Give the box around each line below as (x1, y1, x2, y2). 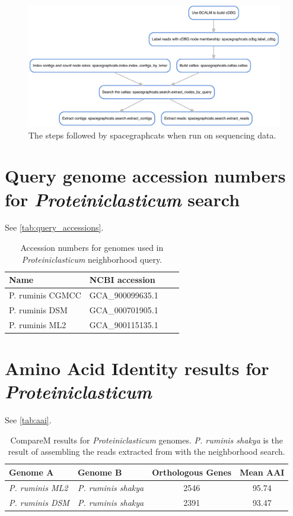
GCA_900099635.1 (89, 289, 158, 301)
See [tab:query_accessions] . (5, 221, 104, 234)
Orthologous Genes (152, 465, 232, 478)
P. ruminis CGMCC (9, 289, 81, 301)
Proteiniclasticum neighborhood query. (21, 253, 163, 265)
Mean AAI (240, 465, 285, 478)
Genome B (77, 465, 122, 478)
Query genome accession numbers (5, 163, 286, 188)
